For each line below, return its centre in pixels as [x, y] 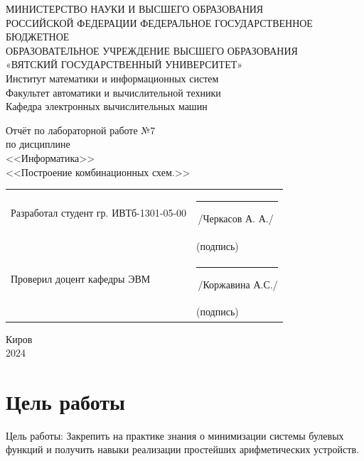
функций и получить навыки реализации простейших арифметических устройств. [182, 449]
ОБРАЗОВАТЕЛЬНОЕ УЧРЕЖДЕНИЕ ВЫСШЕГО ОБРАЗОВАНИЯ [152, 50]
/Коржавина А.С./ [238, 284]
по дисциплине [38, 144]
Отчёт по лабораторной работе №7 [81, 130]
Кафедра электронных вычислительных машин [107, 106]
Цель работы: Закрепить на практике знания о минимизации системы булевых [175, 435]
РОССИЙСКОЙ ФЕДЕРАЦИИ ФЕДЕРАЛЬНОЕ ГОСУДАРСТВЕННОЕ [159, 22]
